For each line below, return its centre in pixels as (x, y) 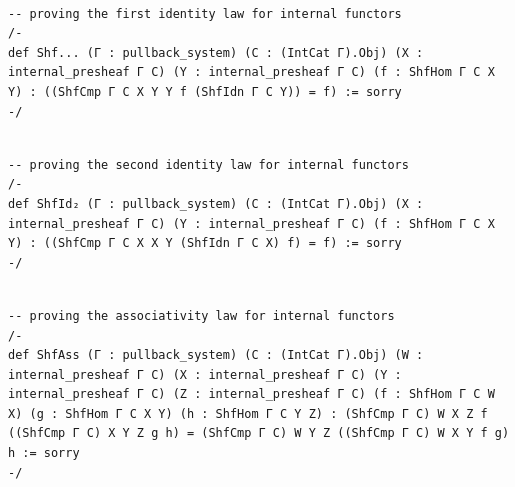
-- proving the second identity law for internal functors (208, 164)
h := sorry (44, 453)
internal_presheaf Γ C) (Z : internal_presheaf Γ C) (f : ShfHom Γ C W (251, 394)
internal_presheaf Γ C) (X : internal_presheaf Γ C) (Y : (205, 374)
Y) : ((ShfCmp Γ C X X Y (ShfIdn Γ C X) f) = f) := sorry (205, 243)
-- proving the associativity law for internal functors (201, 315)
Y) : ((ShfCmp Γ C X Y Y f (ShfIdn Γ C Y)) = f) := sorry (205, 91)
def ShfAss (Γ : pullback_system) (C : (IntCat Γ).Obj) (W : (216, 355)
